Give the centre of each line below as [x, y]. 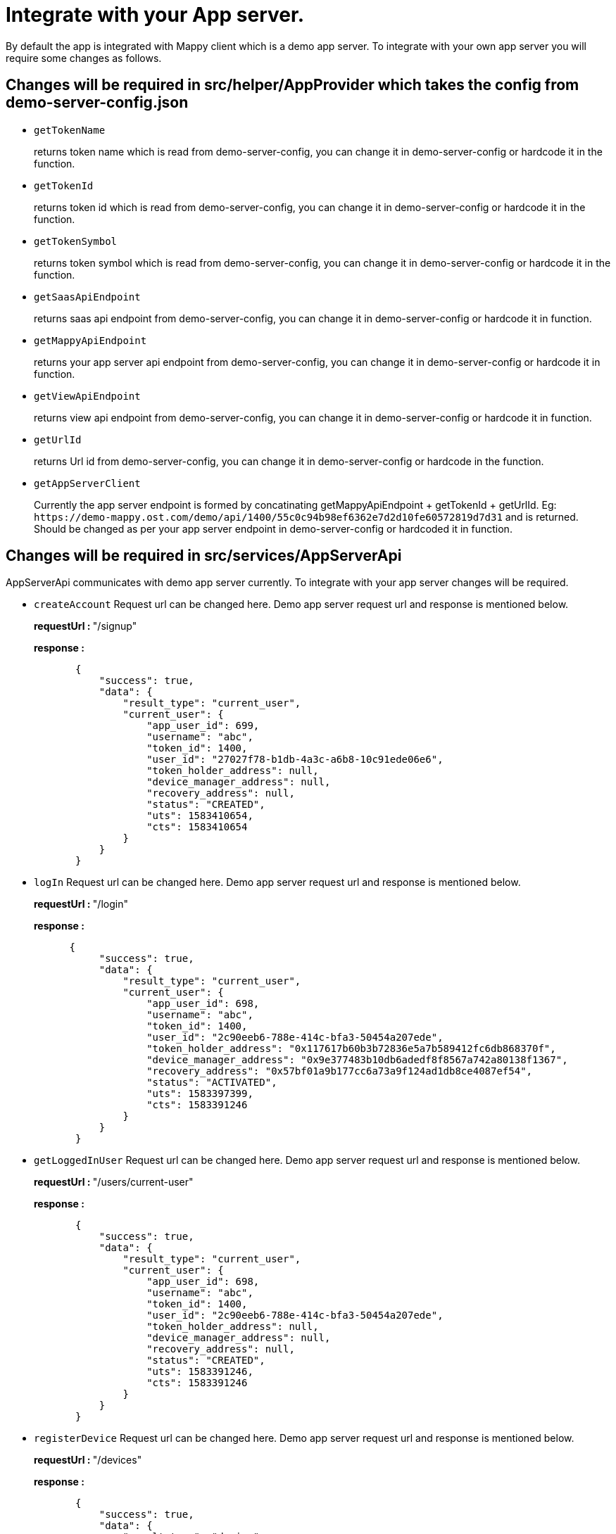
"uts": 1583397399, [200, 1094]
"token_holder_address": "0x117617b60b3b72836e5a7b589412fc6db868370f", [351, 1049]
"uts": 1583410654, [200, 816]
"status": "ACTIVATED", [212, 1083]
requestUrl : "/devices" [88, 1460]
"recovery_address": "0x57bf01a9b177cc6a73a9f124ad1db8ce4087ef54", [340, 1071]
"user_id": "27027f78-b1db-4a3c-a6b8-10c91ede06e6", [295, 760]
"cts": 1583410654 [197, 827]
